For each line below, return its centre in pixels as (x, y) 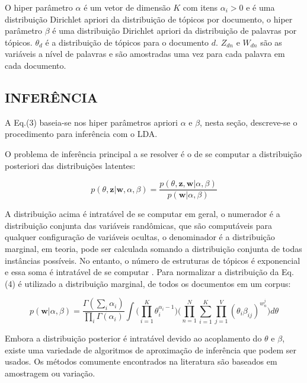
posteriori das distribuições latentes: (70, 165)
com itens (200, 7)
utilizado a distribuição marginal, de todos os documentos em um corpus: (158, 283)
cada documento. (36, 65)
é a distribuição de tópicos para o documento (127, 42)
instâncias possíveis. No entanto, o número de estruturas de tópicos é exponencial (153, 260)
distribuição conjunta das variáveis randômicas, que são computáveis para (138, 225)
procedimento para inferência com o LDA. (81, 134)
